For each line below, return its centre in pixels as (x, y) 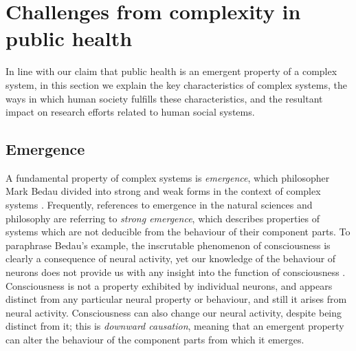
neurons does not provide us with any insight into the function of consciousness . (176, 272)
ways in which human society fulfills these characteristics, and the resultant (164, 98)
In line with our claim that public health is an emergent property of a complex (171, 71)
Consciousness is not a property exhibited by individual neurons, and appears (169, 285)
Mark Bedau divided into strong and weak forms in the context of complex (163, 191)
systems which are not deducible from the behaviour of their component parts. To (178, 232)
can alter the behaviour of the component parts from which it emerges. (155, 340)
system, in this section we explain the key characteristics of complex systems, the (176, 84)
